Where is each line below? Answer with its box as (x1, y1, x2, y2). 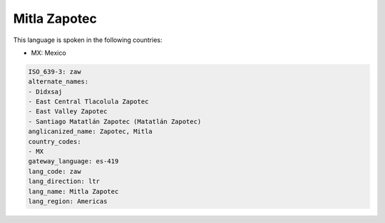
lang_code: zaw (28, 167, 81, 175)
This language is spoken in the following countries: (13, 36, 163, 44)
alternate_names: (28, 78, 89, 85)
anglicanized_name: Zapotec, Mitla (28, 128, 153, 135)
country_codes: (28, 138, 81, 145)
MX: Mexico (31, 48, 67, 57)
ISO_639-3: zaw (28, 68, 81, 76)
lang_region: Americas (28, 197, 108, 205)
